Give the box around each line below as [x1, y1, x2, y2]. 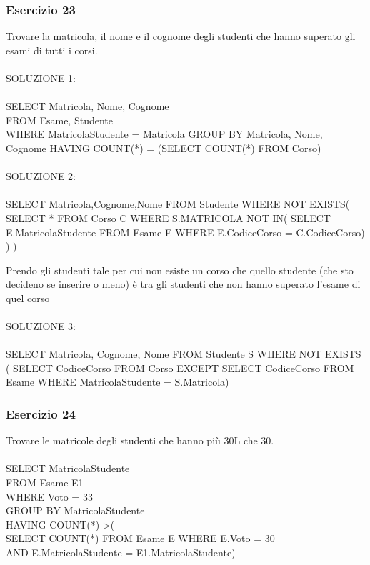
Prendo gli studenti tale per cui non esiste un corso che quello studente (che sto [6, 262, 354, 277]
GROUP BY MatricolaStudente [6, 503, 145, 518]
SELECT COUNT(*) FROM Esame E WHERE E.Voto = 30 [6, 531, 275, 546]
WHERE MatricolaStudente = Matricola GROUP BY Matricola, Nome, [6, 126, 323, 141]
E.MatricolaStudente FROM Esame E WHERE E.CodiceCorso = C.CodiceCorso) [6, 224, 365, 239]
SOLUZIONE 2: [6, 169, 76, 184]
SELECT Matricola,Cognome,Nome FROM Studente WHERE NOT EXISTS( [6, 196, 350, 211]
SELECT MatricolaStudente [6, 461, 130, 476]
